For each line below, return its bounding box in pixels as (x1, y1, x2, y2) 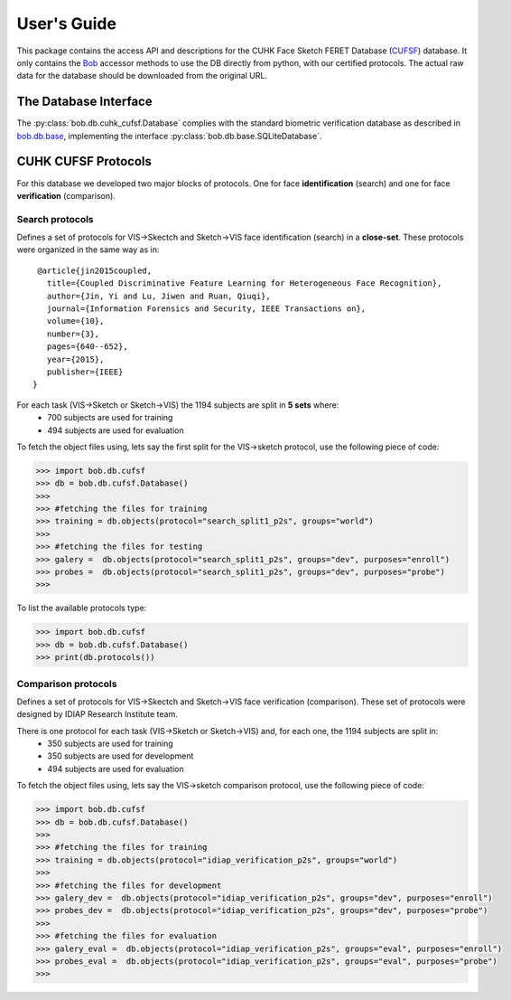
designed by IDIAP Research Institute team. (16, 709, 178, 720)
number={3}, (46, 328, 100, 339)
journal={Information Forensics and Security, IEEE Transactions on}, (46, 304, 367, 314)
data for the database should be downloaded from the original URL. (16, 71, 268, 81)
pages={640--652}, (46, 342, 128, 352)
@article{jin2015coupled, (37, 265, 153, 276)
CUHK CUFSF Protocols (16, 154, 153, 169)
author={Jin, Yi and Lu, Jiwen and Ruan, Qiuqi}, (46, 290, 271, 301)
